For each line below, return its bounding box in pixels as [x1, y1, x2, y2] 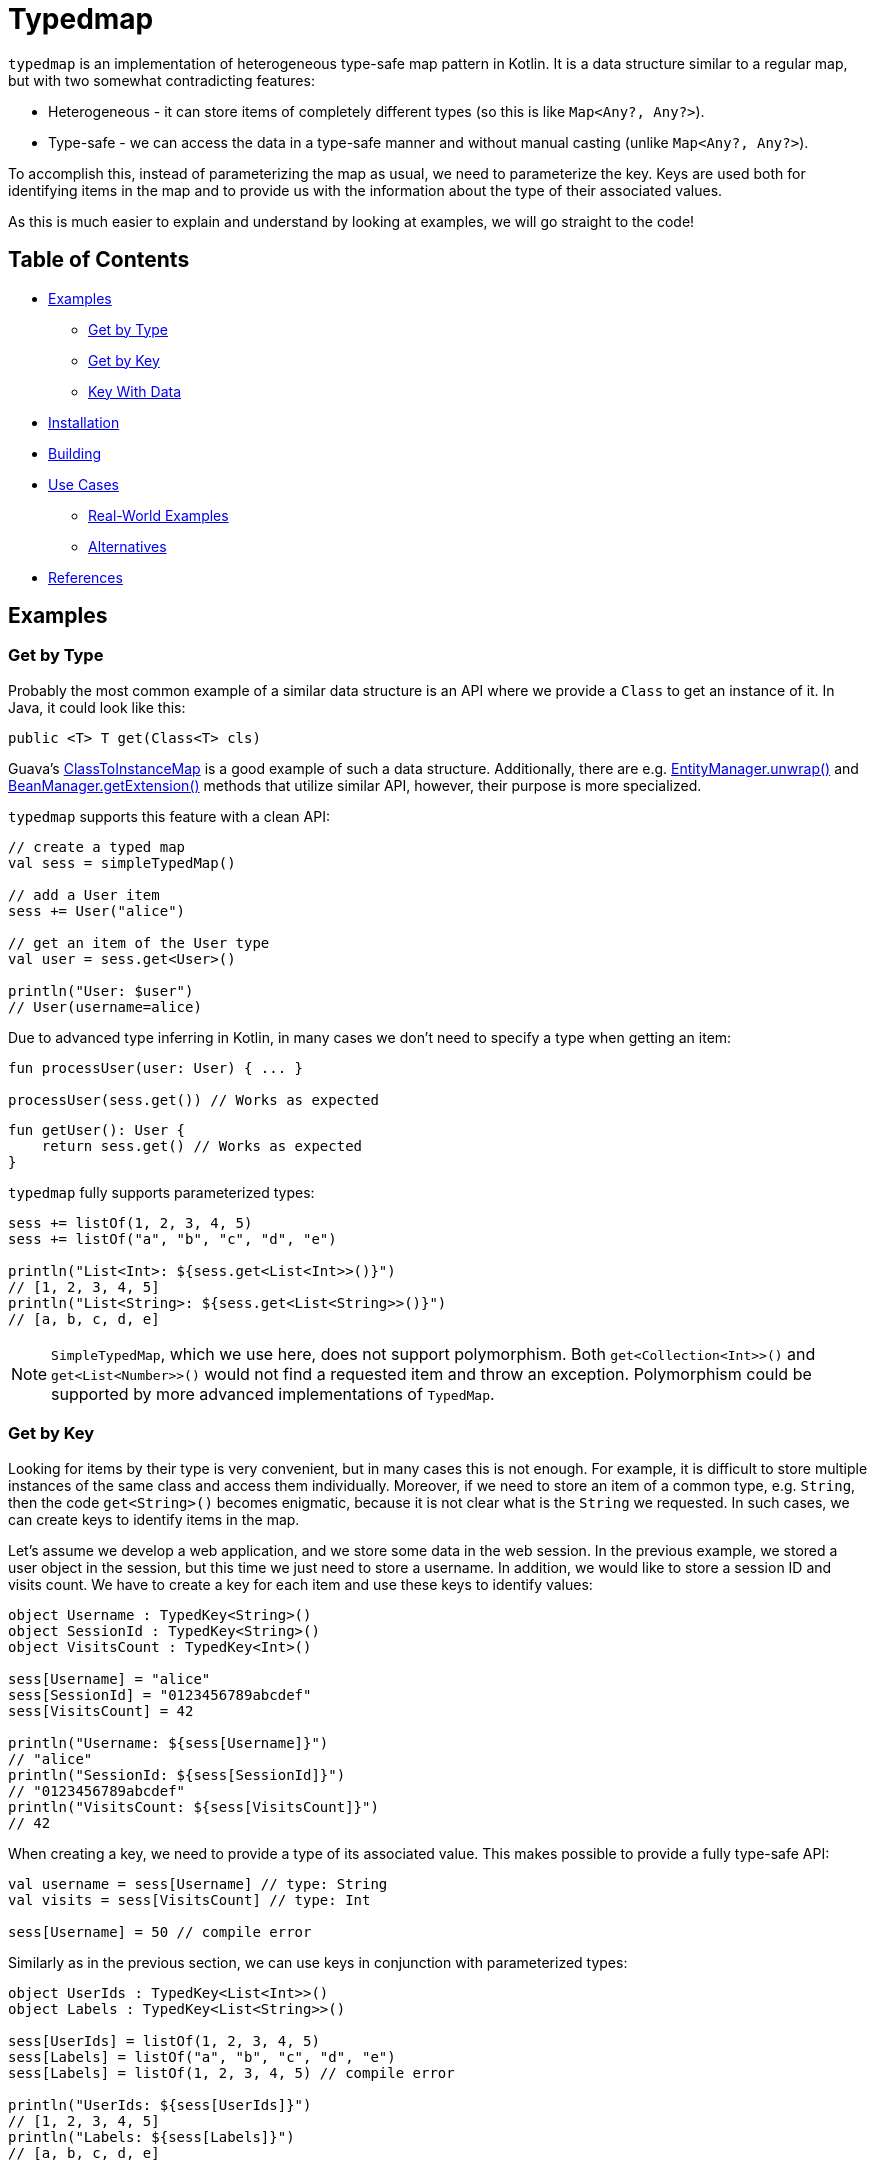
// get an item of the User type [8, 934, 270, 951]
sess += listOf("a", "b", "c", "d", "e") [8, 1230, 337, 1247]
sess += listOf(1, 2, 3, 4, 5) [8, 1214, 253, 1231]
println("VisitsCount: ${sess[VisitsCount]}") [8, 1798, 379, 1815]
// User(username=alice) [8, 998, 202, 1015]
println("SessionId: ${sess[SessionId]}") [8, 1766, 346, 1783]
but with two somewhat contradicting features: [8, 71, 315, 89]
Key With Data [88, 382, 182, 400]
